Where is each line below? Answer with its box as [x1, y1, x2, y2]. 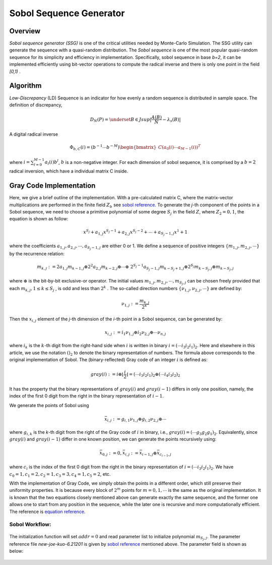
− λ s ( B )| [162, 117, 181, 124]
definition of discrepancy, [9, 101, 62, 108]
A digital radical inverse [9, 131, 58, 137]
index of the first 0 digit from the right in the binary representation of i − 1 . [9, 393, 164, 399]
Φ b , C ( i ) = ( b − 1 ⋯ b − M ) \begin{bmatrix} [70, 144, 157, 151]
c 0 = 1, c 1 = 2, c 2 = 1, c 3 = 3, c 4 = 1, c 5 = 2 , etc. [9, 471, 111, 478]
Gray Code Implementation [9, 182, 96, 190]
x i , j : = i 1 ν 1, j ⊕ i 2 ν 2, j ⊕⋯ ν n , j [104, 329, 166, 336]
